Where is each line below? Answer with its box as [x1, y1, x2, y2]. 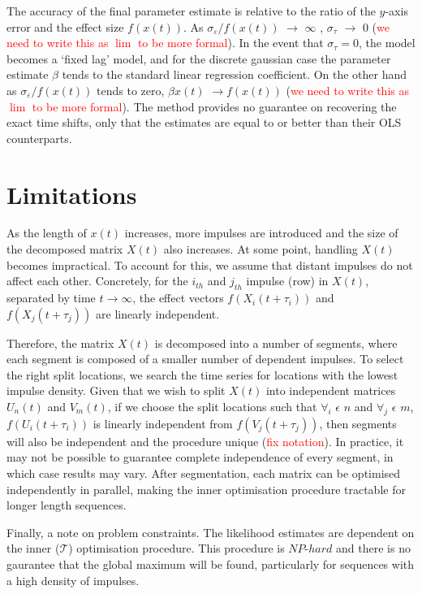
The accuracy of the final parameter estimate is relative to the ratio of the [6, 2, 376, 19]
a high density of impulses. [6, 571, 140, 588]
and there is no [336, 540, 411, 557]
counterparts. [6, 129, 72, 146]
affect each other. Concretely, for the [6, 272, 188, 289]
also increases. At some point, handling [163, 241, 358, 258]
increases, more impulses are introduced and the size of [124, 224, 398, 241]
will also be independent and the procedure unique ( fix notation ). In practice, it [6, 432, 404, 449]
